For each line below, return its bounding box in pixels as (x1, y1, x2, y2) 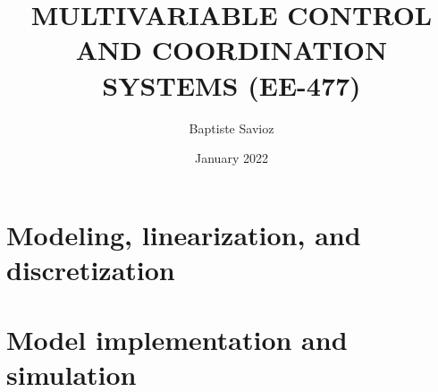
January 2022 (195, 149, 268, 167)
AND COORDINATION (75, 31, 388, 68)
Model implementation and (6, 321, 348, 358)
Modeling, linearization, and (6, 216, 361, 252)
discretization (6, 251, 175, 287)
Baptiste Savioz (189, 118, 274, 137)
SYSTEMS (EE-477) (102, 66, 361, 103)
